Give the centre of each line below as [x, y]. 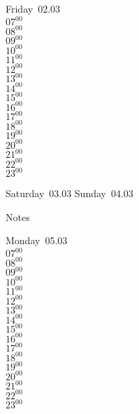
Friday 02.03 [33, 8]
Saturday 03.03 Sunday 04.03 [69, 193]
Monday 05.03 [37, 240]
